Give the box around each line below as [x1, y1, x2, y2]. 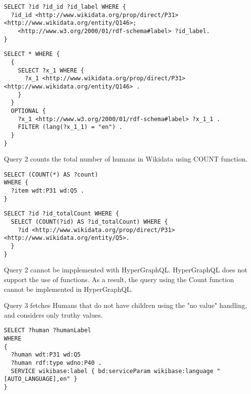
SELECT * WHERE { [4, 51, 60, 58]
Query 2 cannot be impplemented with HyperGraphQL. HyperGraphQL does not [4, 265, 248, 275]
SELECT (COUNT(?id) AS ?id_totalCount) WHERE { [11, 218, 168, 226]
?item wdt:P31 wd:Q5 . [11, 187, 84, 195]
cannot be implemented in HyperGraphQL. [4, 284, 133, 294]
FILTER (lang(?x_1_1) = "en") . [18, 124, 123, 131]
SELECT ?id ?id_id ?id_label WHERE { [4, 3, 126, 10]
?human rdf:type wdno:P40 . [11, 359, 102, 366]
